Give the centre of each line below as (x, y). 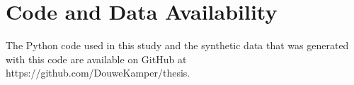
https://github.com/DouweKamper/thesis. (98, 73)
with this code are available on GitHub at (96, 59)
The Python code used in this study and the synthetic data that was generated (177, 45)
